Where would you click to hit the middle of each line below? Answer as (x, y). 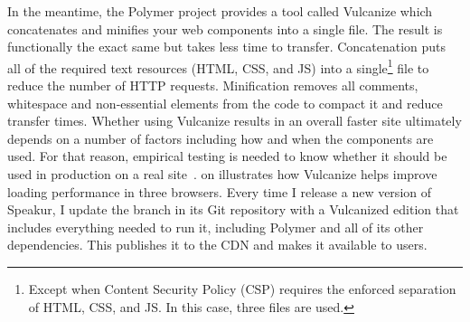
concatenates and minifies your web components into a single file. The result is (225, 28)
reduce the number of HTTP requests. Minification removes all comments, (213, 85)
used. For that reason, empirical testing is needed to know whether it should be (227, 156)
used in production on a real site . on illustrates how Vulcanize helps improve (222, 174)
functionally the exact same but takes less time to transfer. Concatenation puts (227, 47)
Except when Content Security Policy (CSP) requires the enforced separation (242, 288)
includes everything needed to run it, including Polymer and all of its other (216, 227)
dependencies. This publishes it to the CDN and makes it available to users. (217, 245)
